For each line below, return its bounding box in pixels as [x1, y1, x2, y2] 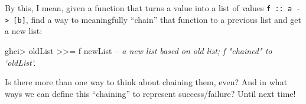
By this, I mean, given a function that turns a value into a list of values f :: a [5, 2, 292, 14]
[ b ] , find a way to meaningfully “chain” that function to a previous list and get [13, 13, 301, 25]
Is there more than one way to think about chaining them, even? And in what [5, 76, 288, 88]
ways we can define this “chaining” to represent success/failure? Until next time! [5, 87, 296, 99]
